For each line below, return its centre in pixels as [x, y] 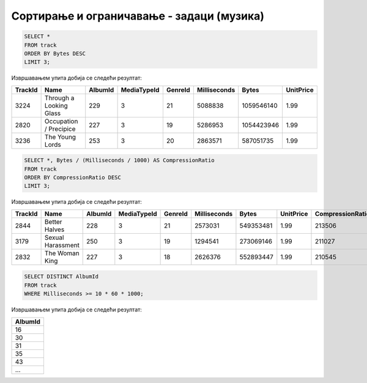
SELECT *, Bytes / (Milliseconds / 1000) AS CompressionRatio [119, 160]
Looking [56, 105]
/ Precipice [60, 128]
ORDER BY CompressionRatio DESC [73, 178]
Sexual [54, 237]
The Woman [62, 253]
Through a [59, 98]
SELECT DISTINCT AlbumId [61, 277]
